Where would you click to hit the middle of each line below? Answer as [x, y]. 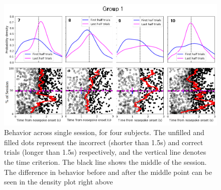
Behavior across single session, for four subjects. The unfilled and [104, 132]
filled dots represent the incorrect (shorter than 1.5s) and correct [104, 142]
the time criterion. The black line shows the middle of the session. [105, 162]
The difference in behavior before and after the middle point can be [108, 172]
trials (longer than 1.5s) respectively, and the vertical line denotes [105, 152]
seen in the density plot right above [59, 182]
